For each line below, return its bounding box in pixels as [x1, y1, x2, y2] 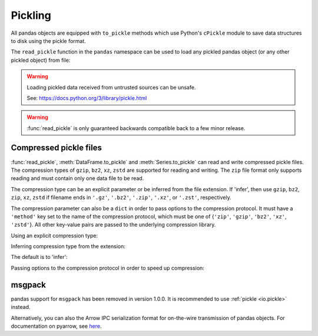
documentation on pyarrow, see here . [11, 322, 102, 330]
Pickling [11, 9, 51, 22]
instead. [11, 304, 31, 311]
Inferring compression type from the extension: [11, 243, 126, 250]
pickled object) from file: [11, 56, 71, 64]
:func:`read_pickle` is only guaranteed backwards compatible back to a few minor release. [26, 124, 246, 132]
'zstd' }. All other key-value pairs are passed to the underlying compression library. [11, 221, 216, 228]
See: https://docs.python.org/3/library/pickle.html [26, 94, 147, 101]
